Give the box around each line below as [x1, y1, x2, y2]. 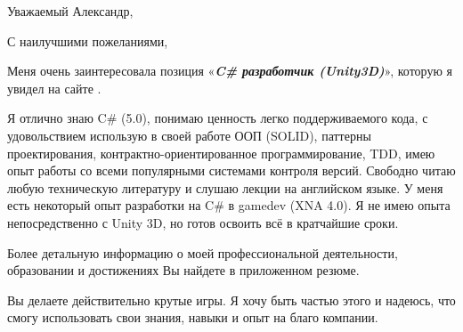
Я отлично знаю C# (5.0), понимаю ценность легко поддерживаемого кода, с [7, 109, 428, 127]
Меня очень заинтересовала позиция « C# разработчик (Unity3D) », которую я [7, 61, 452, 80]
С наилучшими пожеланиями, [7, 31, 168, 50]
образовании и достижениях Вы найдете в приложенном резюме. [7, 261, 360, 279]
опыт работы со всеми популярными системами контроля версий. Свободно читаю [7, 161, 456, 180]
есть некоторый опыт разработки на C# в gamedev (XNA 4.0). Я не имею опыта [7, 196, 451, 215]
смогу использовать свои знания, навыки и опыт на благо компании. [7, 308, 378, 327]
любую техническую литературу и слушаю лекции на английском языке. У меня [7, 178, 443, 197]
